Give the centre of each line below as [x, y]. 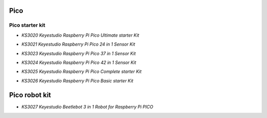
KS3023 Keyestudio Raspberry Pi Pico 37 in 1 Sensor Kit [79, 53]
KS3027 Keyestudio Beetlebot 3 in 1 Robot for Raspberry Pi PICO [87, 107]
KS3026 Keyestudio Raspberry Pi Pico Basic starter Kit [77, 81]
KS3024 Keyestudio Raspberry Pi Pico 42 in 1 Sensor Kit [79, 62]
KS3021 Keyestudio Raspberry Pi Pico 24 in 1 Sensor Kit [78, 44]
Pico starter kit [27, 25]
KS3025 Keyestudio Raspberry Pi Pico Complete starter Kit [82, 71]
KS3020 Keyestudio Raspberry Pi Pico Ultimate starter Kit [80, 35]
